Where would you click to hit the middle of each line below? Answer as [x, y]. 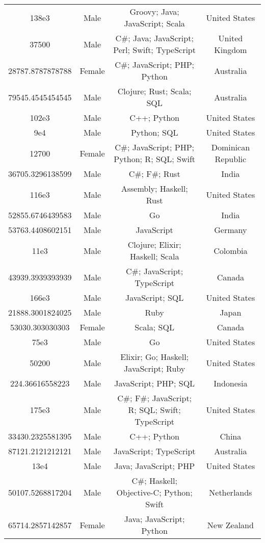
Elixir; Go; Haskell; [155, 357]
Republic [231, 159]
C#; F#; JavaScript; [155, 398]
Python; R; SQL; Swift [155, 159]
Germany [231, 230]
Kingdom [231, 50]
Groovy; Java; [154, 11]
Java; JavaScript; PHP [155, 466]
